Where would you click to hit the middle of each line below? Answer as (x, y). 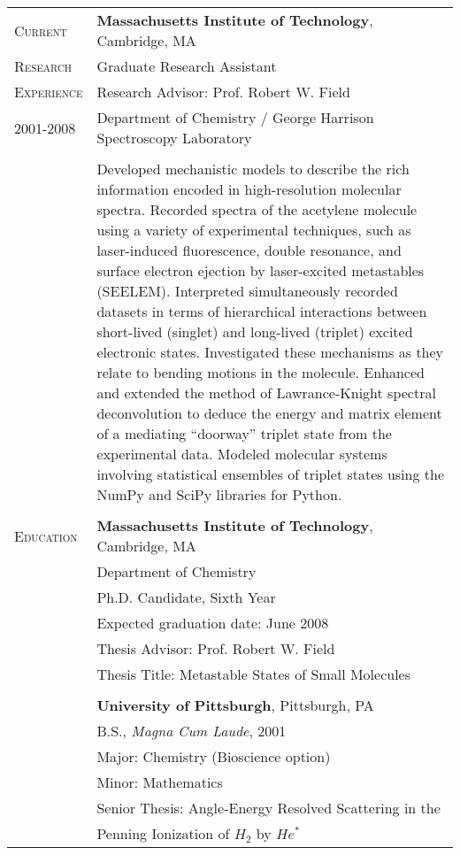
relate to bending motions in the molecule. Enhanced (261, 372)
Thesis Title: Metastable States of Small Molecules (253, 674)
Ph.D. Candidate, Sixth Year (186, 597)
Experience (49, 92)
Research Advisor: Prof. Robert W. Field (223, 92)
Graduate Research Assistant (187, 66)
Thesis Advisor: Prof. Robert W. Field (216, 648)
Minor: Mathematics (160, 782)
